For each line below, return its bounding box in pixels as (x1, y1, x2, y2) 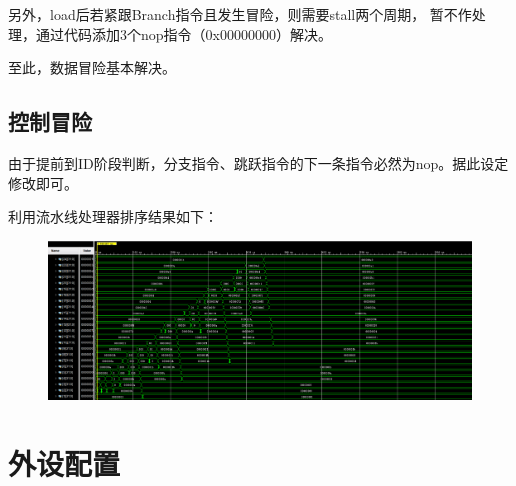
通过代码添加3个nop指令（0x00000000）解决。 (35, 23, 332, 44)
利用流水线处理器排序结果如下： (8, 206, 218, 227)
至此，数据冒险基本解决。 (8, 57, 176, 78)
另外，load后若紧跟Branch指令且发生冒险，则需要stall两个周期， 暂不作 (8, 4, 472, 24)
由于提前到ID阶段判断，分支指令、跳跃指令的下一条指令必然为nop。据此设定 (8, 152, 509, 173)
